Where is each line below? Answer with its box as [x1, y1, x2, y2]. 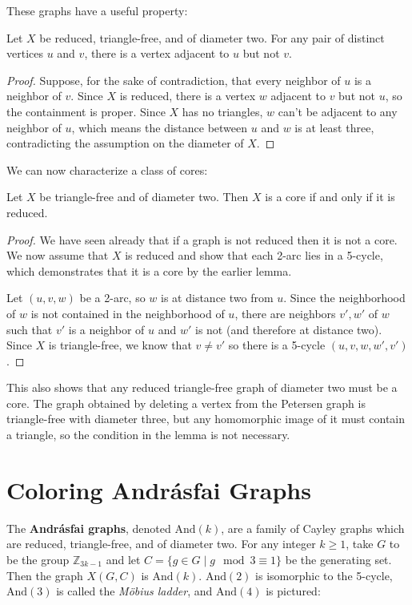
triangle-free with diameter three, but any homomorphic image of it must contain [6, 410, 406, 427]
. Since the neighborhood [283, 289, 406, 306]
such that [6, 321, 53, 337]
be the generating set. [285, 551, 392, 567]
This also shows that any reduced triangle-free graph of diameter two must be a [6, 379, 398, 396]
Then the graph [6, 567, 83, 583]
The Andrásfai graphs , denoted [6, 519, 171, 536]
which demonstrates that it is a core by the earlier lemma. [6, 262, 292, 279]
